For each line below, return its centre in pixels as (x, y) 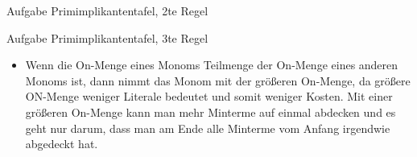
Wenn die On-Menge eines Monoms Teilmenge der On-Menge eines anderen (212, 65)
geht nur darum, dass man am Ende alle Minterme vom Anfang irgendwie (208, 128)
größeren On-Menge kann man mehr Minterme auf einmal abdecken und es (211, 112)
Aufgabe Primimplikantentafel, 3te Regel (107, 37)
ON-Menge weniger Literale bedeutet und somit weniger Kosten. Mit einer (209, 96)
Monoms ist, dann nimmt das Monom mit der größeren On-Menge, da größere (218, 80)
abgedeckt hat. (62, 144)
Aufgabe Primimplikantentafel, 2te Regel (107, 10)
